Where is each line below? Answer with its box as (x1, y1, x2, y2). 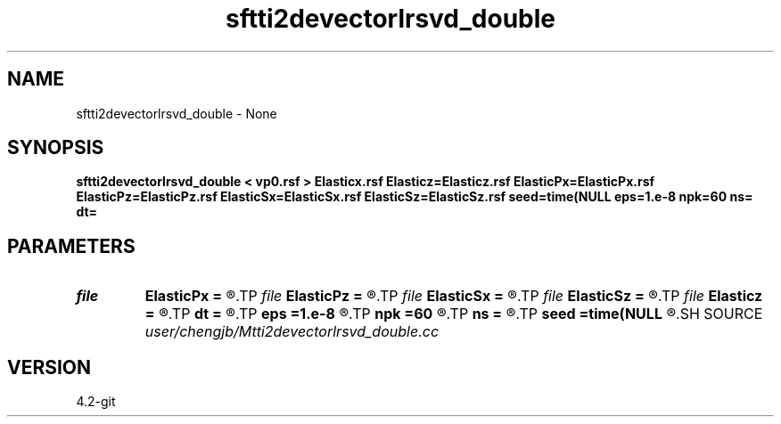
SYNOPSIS (7, 136, 104, 159)
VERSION (7, 355, 92, 379)
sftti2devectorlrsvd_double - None (76, 105, 277, 121)
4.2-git (76, 394, 116, 410)
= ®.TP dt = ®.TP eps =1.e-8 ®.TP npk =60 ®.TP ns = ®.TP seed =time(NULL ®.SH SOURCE (144, 305, 763, 323)
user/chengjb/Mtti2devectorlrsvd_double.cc (144, 322, 440, 341)
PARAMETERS (7, 234, 136, 257)
